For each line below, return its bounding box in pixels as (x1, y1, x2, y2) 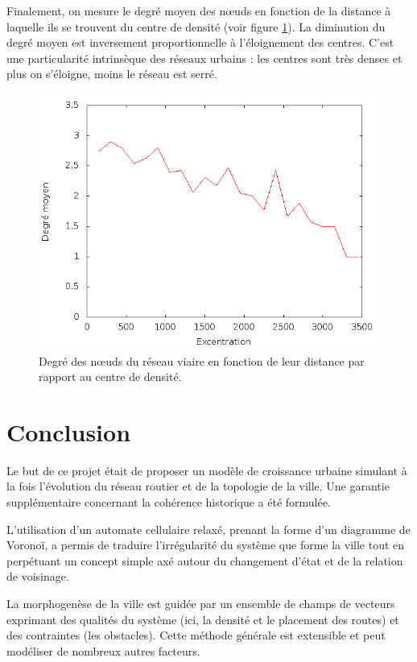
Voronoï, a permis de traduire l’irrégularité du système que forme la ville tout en (6, 536, 405, 553)
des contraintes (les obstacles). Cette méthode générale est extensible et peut (6, 627, 386, 643)
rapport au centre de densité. (39, 368, 182, 385)
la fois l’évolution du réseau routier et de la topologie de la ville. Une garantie (6, 478, 390, 494)
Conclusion (6, 415, 131, 448)
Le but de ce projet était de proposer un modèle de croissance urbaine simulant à (6, 461, 407, 478)
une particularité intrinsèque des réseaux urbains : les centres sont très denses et (6, 49, 403, 66)
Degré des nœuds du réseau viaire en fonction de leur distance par (39, 352, 365, 369)
